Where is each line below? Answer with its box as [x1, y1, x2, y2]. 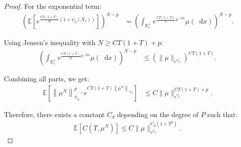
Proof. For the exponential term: [4, 1, 102, 11]
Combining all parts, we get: [4, 73, 89, 84]
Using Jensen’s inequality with [4, 37, 96, 48]
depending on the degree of [117, 109, 199, 119]
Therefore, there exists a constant [4, 109, 105, 119]
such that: [207, 109, 238, 119]
